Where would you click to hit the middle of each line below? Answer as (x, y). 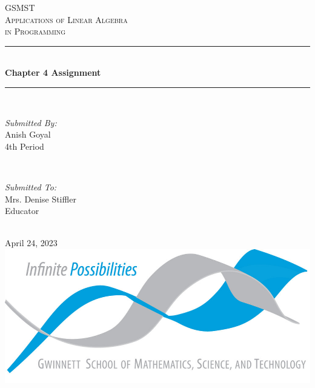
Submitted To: (31, 186)
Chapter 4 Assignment (53, 72)
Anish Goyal (28, 134)
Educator (22, 211)
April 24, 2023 (31, 243)
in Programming (35, 31)
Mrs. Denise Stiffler (41, 199)
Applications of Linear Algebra (66, 19)
